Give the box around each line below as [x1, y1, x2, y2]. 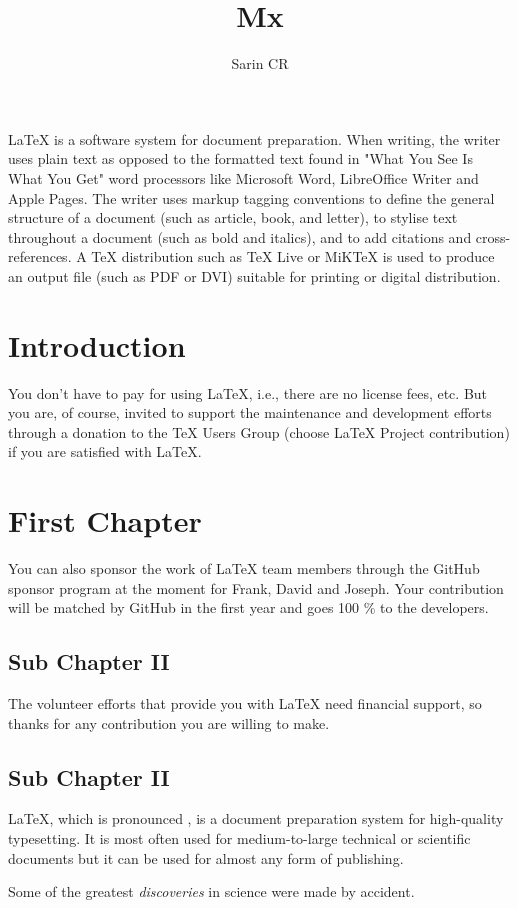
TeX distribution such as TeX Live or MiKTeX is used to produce [91, 246, 495, 267]
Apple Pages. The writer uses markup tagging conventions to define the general [8, 187, 495, 208]
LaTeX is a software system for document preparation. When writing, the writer [8, 128, 501, 149]
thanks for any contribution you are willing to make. [8, 712, 330, 733]
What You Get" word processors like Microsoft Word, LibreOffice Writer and [8, 167, 479, 188]
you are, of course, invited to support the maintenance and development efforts [8, 402, 492, 423]
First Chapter [8, 500, 202, 541]
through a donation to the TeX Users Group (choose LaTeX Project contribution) [8, 421, 510, 442]
